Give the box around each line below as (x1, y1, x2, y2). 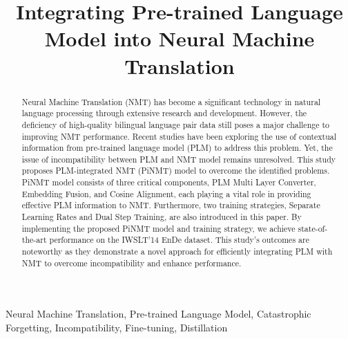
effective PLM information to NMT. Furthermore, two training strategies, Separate (21, 199, 320, 211)
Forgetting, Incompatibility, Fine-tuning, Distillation (6, 320, 228, 334)
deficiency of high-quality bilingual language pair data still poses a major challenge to (21, 118, 330, 130)
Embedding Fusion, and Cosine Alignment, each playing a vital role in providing (21, 187, 311, 199)
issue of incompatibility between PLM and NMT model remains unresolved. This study (21, 153, 336, 165)
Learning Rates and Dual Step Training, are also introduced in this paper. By (21, 211, 302, 223)
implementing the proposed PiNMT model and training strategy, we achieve (21, 222, 296, 234)
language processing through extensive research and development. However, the (21, 107, 307, 119)
